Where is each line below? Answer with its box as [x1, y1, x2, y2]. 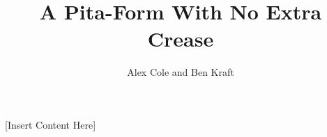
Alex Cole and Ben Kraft [127, 65, 234, 79]
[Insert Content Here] [5, 117, 96, 131]
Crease [147, 24, 214, 53]
